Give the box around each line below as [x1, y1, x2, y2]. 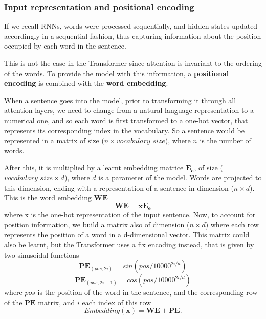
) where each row [205, 219, 259, 230]
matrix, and [38, 297, 75, 307]
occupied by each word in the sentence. [4, 40, 126, 51]
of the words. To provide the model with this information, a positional [4, 67, 229, 78]
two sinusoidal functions [4, 249, 79, 260]
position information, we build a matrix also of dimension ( [4, 219, 190, 230]
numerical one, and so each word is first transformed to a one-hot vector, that [4, 115, 248, 125]
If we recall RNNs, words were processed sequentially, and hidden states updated [4, 20, 258, 31]
